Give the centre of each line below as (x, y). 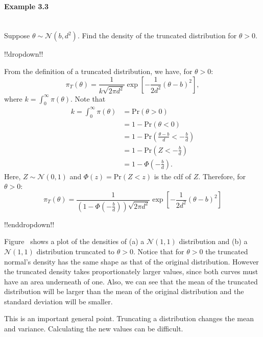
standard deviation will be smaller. (58, 301)
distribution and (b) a (213, 241)
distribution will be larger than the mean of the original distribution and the (124, 291)
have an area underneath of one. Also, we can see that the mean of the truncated (131, 281)
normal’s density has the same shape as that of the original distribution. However (131, 261)
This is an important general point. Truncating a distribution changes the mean (129, 318)
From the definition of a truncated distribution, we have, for (98, 71)
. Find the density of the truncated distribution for (157, 35)
